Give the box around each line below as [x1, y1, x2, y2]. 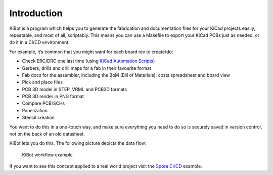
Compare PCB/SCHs [22, 100, 65, 106]
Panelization [22, 107, 48, 113]
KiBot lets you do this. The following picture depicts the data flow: [9, 140, 147, 146]
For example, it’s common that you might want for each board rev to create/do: [9, 49, 173, 55]
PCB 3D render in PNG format [22, 94, 84, 100]
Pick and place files [22, 79, 63, 85]
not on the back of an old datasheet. [9, 131, 85, 137]
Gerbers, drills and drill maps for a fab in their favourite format [22, 65, 152, 71]
